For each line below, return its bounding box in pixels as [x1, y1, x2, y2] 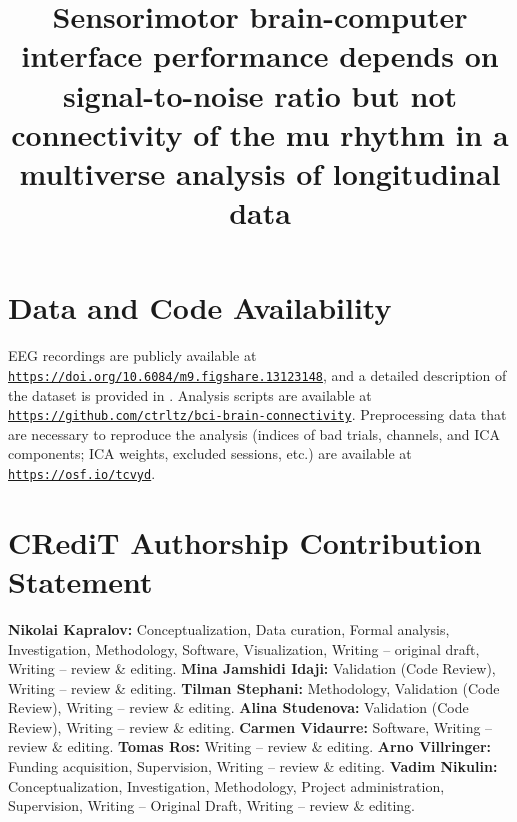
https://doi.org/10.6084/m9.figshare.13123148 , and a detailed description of [8, 364, 507, 385]
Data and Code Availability [8, 287, 392, 328]
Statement [8, 560, 153, 601]
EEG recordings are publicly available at [8, 345, 257, 366]
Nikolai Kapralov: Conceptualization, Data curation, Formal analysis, [8, 618, 450, 639]
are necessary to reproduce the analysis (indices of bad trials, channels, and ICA [8, 423, 500, 444]
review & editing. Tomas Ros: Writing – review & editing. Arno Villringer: [8, 736, 492, 757]
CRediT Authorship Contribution [8, 521, 482, 562]
